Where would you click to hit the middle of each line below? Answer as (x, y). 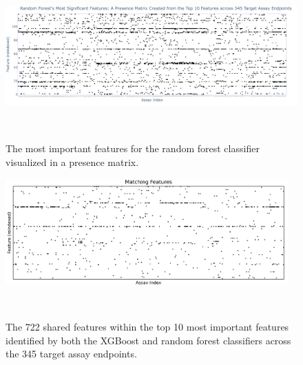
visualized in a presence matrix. (72, 161)
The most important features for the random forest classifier (133, 148)
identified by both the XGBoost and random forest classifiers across (148, 340)
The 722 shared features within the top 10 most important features (147, 327)
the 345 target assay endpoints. (71, 354)
